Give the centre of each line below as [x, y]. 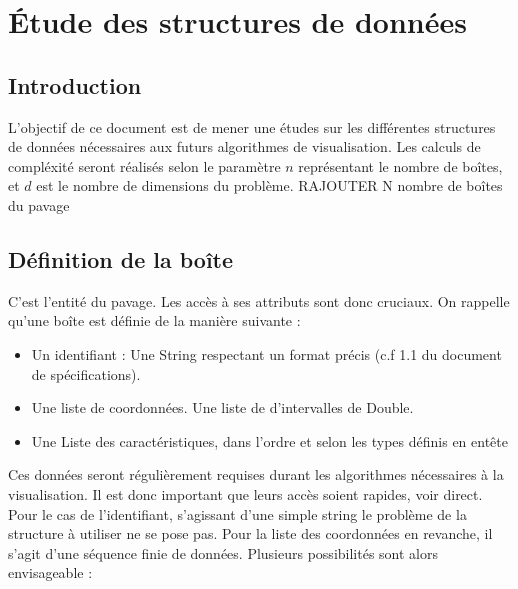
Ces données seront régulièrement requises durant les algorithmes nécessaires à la [256, 474]
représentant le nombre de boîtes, [400, 165]
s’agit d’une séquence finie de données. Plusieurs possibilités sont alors [223, 552]
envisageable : [50, 572]
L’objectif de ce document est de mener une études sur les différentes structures [252, 126]
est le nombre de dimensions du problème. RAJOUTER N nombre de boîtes [269, 185]
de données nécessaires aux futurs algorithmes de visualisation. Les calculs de [244, 146]
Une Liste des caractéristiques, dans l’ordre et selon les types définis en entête [269, 440]
